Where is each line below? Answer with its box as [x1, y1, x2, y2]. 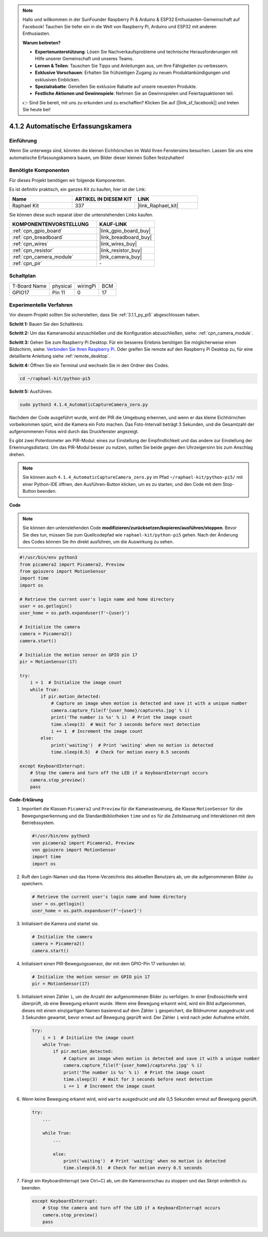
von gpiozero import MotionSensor [32, 847, 116, 852]
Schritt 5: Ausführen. [9, 388, 53, 394]
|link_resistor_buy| [99, 246, 142, 253]
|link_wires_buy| [99, 240, 137, 247]
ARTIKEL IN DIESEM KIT [74, 195, 133, 202]
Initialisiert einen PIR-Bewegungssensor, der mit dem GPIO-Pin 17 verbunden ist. [21, 960, 186, 966]
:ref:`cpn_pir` [12, 260, 43, 267]
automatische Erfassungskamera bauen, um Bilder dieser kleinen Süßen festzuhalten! [9, 155, 185, 160]
